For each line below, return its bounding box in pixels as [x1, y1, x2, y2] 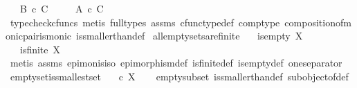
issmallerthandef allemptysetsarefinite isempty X [76, 28, 303, 43]
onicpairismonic [6, 28, 72, 43]
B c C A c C [19, 1, 104, 15]
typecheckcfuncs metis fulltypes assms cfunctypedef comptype [10, 15, 280, 29]
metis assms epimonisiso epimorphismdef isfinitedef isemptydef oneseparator [10, 55, 342, 70]
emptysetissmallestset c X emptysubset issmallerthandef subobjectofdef [10, 69, 349, 83]
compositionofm [284, 15, 351, 29]
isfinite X [19, 42, 61, 56]
